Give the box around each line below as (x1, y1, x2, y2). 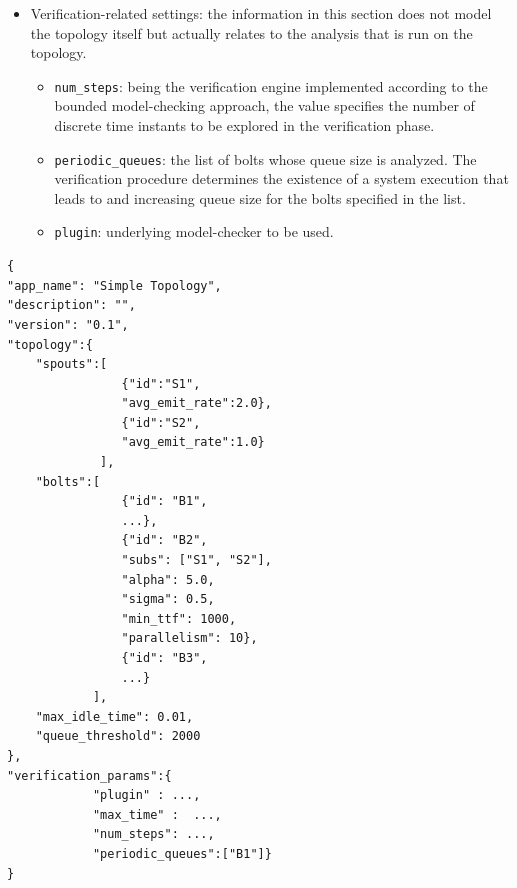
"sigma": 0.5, (121, 592, 215, 607)
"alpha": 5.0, (121, 572, 215, 587)
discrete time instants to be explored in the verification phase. (54, 115, 435, 136)
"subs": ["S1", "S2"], (121, 553, 272, 568)
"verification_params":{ (7, 768, 172, 783)
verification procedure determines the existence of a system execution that (54, 168, 509, 189)
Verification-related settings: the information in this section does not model (30, 3, 492, 23)
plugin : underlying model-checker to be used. (54, 221, 334, 242)
